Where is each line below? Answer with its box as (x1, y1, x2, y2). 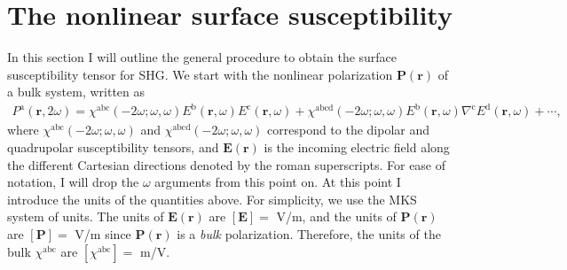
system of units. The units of (7, 207, 164, 226)
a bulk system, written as (7, 82, 146, 101)
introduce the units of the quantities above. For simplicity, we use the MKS (7, 189, 417, 208)
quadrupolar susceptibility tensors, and (7, 138, 219, 157)
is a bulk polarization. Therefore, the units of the (177, 225, 441, 243)
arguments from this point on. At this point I (154, 173, 401, 191)
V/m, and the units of (276, 207, 397, 226)
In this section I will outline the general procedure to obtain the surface (7, 48, 398, 66)
